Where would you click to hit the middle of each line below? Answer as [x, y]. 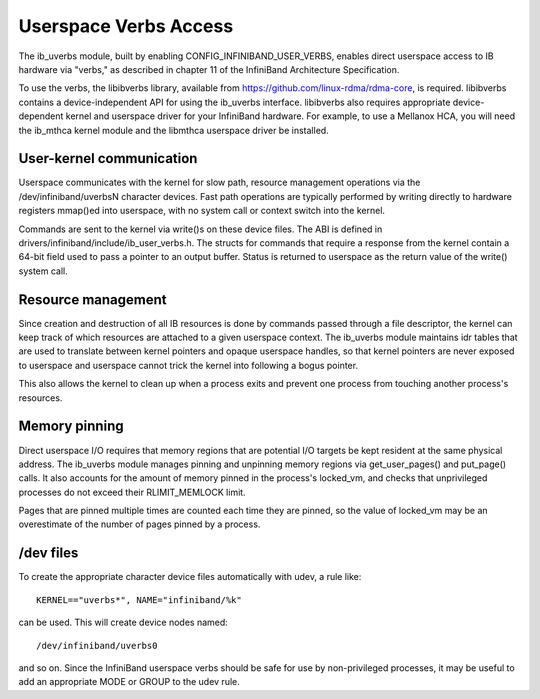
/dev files [48, 553]
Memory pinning [71, 426]
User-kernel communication [108, 158]
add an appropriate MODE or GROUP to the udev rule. [129, 682]
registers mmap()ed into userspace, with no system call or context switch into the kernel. [201, 211]
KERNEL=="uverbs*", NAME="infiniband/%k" [139, 599]
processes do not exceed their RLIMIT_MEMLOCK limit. [132, 492]
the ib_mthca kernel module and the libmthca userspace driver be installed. [173, 130]
